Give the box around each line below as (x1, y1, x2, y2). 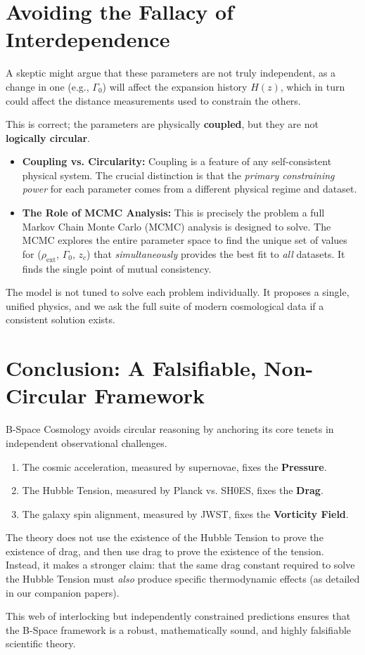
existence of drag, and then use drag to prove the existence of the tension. (6, 543, 324, 558)
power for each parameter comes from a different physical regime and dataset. (22, 181, 357, 196)
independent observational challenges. (6, 435, 167, 450)
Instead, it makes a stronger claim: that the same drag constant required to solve (6, 557, 355, 572)
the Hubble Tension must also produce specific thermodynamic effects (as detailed (6, 571, 360, 586)
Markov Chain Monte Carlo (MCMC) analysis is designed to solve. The (22, 219, 331, 233)
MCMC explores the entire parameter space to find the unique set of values (22, 233, 347, 247)
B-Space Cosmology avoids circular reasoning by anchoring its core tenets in (6, 422, 334, 436)
